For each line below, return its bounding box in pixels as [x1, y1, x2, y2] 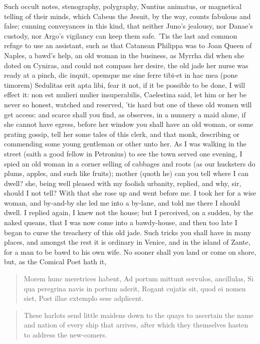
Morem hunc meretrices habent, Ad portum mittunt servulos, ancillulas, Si [24, 273, 254, 284]
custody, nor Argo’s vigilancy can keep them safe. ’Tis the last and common [4, 30, 237, 41]
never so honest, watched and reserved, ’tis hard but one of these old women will [4, 99, 252, 109]
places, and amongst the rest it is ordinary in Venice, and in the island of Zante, [4, 237, 250, 247]
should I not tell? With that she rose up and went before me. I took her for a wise [4, 188, 256, 198]
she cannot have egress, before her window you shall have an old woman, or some [4, 119, 253, 129]
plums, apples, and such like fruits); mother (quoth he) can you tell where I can [4, 168, 249, 179]
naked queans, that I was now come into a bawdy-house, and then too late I [4, 217, 237, 228]
